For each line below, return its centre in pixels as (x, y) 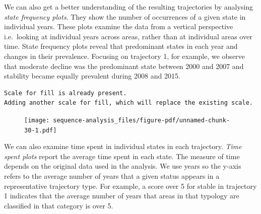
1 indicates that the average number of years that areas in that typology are (122, 196)
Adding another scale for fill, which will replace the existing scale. (128, 103)
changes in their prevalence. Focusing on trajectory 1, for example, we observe (124, 56)
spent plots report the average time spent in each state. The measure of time (122, 156)
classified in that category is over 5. (59, 205)
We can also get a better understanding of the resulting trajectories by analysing (129, 7)
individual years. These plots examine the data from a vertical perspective (119, 26)
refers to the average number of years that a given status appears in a (112, 176)
